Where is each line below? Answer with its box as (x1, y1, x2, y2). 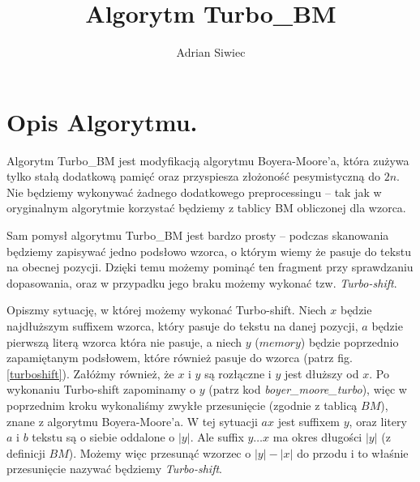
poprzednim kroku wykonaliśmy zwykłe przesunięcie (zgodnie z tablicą (6, 396, 358, 413)
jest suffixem (277, 412, 341, 429)
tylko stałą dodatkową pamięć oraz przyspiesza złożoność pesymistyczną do (6, 168, 380, 185)
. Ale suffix (190, 429, 244, 446)
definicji (6, 444, 45, 461)
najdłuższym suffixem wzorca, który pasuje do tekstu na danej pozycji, (6, 318, 358, 334)
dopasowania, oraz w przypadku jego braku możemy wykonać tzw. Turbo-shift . (6, 274, 397, 291)
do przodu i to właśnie (297, 444, 409, 461)
